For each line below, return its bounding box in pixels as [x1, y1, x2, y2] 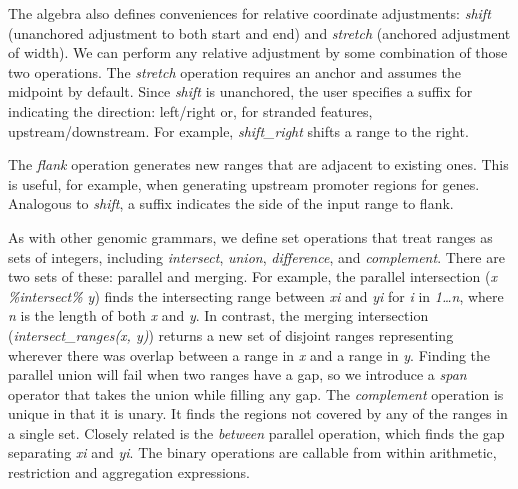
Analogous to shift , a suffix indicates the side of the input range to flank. [8, 193, 454, 214]
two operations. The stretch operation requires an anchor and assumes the [8, 61, 462, 82]
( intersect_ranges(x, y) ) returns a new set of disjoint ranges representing [8, 324, 454, 345]
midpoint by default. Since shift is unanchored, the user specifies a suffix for [8, 81, 473, 102]
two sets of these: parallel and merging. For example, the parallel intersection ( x [8, 266, 498, 287]
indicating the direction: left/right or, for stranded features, [8, 100, 373, 121]
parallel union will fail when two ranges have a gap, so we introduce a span [8, 364, 467, 385]
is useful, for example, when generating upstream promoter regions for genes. [8, 173, 480, 194]
